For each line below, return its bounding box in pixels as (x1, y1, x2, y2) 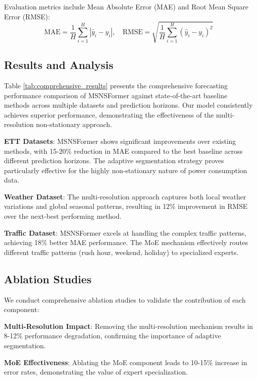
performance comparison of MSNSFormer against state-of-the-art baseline (4, 90, 228, 100)
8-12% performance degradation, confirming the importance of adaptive (4, 330, 221, 341)
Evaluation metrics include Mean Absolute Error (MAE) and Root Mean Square (4, 1, 249, 11)
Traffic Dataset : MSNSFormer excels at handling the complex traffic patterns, (4, 227, 247, 238)
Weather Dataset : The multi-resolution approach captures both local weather (4, 191, 246, 201)
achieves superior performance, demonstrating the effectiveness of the (4, 109, 214, 120)
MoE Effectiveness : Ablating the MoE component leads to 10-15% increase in (4, 357, 248, 367)
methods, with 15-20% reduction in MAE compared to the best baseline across (4, 145, 243, 156)
